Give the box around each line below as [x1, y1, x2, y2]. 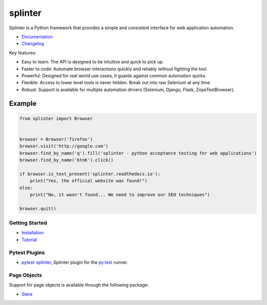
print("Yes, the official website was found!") [30, 178, 148, 184]
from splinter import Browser [19, 115, 93, 121]
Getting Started [9, 219, 47, 226]
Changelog [21, 41, 44, 47]
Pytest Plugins [9, 249, 45, 256]
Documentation [21, 34, 53, 40]
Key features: [9, 50, 37, 55]
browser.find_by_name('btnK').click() [19, 157, 114, 163]
